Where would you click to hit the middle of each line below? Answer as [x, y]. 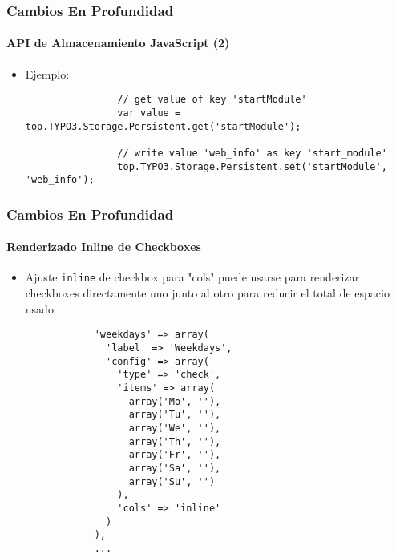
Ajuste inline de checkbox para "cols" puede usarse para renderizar [192, 277]
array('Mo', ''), [175, 401]
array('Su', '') [172, 481]
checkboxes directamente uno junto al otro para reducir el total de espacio [207, 293]
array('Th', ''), [175, 441]
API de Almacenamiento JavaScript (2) [118, 43]
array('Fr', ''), [175, 455]
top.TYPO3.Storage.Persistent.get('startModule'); [163, 126]
